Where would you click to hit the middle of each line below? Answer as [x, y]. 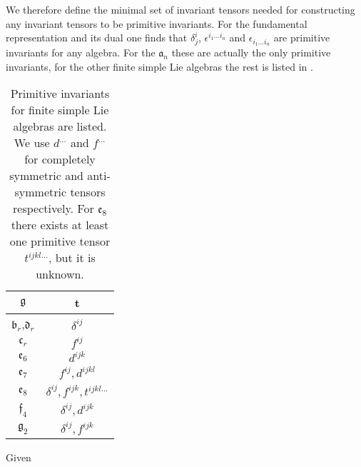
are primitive [302, 37]
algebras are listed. [60, 126]
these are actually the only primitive [251, 52]
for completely [60, 159]
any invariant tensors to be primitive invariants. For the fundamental [157, 23]
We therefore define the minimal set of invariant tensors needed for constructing [180, 9]
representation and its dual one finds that [97, 37]
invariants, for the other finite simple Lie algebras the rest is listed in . [159, 66]
